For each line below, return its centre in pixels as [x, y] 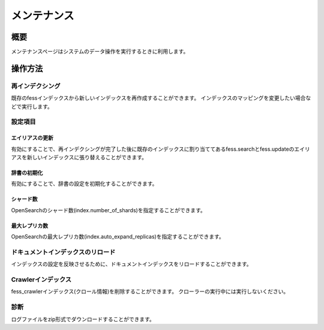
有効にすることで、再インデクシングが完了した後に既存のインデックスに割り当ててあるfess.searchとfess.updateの [153, 149]
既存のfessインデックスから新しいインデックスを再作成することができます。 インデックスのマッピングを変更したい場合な [161, 98]
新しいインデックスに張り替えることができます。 [87, 157]
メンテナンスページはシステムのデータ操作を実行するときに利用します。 [100, 52]
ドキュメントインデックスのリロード [63, 252]
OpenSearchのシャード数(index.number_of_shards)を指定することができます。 [109, 210]
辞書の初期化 [27, 173]
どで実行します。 [32, 106]
